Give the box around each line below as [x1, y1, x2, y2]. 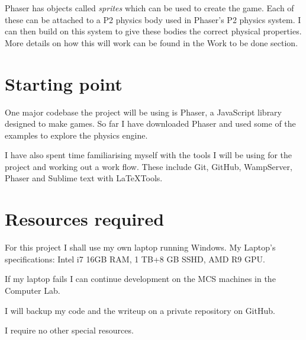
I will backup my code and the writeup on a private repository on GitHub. [5, 304, 275, 316]
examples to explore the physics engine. [5, 129, 148, 141]
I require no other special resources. [5, 324, 134, 336]
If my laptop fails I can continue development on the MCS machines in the [5, 272, 276, 285]
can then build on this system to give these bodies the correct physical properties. [5, 25, 302, 37]
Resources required [5, 207, 165, 231]
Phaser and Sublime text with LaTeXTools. [5, 172, 163, 184]
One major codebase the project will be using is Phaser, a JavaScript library [5, 105, 282, 118]
